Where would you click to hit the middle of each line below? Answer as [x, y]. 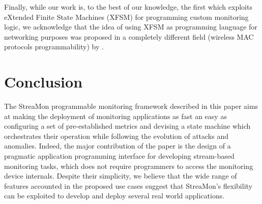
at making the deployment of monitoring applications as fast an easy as [115, 116]
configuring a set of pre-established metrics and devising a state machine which [127, 126]
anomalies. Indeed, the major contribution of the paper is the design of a [118, 146]
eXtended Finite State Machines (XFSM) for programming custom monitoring [126, 17]
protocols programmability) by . [54, 47]
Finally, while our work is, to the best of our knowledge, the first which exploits [128, 7]
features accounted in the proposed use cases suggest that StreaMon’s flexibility [128, 185]
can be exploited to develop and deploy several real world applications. [114, 196]
